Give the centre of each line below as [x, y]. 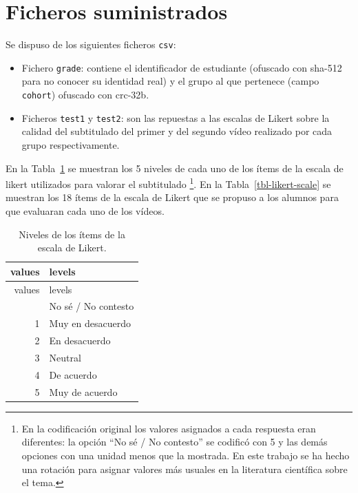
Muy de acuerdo [83, 391]
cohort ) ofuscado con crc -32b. [85, 95]
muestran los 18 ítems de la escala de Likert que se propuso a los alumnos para [172, 197]
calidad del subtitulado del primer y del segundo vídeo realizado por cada [177, 131]
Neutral [65, 357]
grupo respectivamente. [71, 144]
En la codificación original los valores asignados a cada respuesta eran [169, 428]
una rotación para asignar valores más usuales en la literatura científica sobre [185, 469]
